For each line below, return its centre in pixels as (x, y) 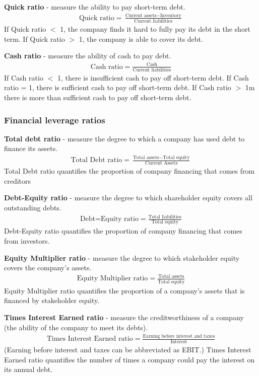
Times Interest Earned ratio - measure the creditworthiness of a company (124, 317)
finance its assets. (31, 148)
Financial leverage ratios (55, 120)
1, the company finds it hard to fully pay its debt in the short (155, 29)
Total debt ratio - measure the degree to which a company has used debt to (124, 138)
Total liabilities (165, 217)
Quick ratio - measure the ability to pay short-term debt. (95, 7)
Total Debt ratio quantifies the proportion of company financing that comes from (129, 171)
